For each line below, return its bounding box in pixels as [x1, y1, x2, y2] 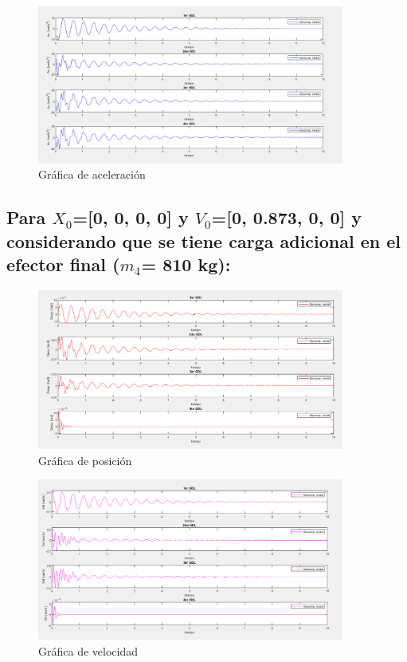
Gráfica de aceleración [38, 166, 146, 183]
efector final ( [6, 252, 120, 277]
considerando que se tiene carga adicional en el [6, 228, 401, 253]
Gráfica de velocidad [38, 642, 138, 659]
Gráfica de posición [38, 451, 132, 468]
